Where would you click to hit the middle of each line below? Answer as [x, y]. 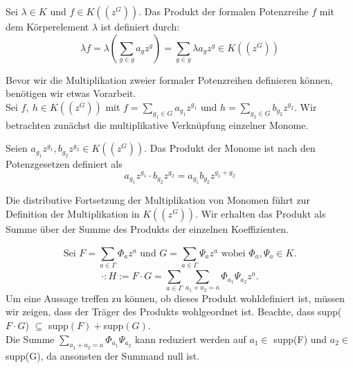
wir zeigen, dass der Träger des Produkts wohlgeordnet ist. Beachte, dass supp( [174, 312]
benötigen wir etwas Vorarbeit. [71, 93]
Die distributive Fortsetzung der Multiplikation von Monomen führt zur [158, 199]
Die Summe [30, 339]
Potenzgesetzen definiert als [64, 163]
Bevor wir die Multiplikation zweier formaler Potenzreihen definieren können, [169, 79]
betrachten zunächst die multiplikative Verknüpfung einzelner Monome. [157, 124]
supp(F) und [300, 339]
